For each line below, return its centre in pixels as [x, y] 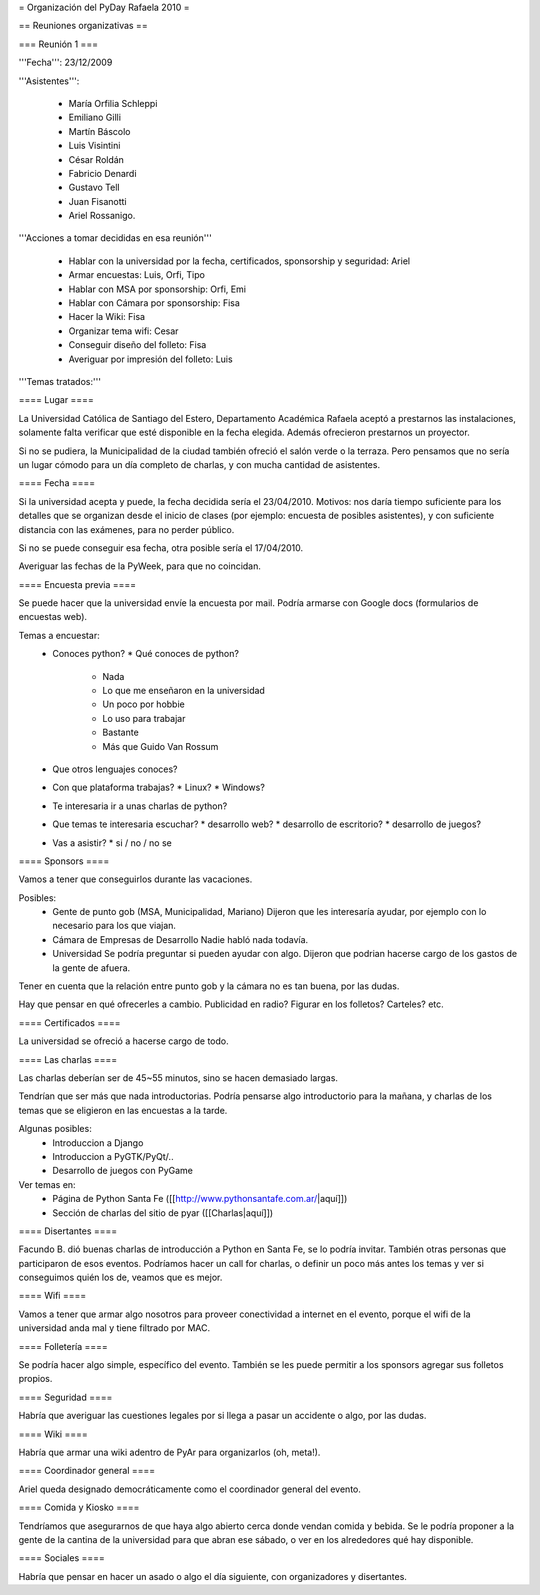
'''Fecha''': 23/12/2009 [65, 62]
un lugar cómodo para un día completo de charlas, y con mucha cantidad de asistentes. [199, 464]
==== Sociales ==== [61, 1558]
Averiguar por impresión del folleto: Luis [151, 359]
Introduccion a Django [98, 1142]
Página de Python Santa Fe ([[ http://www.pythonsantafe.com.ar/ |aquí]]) [200, 1199]
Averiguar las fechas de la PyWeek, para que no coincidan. [140, 566]
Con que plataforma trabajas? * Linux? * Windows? [158, 787]
